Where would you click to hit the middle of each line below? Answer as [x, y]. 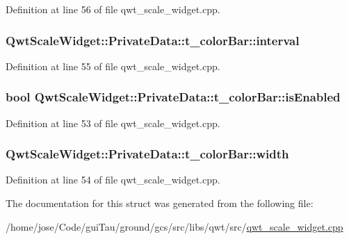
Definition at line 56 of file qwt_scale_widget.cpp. [113, 9]
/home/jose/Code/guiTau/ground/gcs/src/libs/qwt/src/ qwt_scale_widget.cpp [174, 226]
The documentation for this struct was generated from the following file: [160, 203]
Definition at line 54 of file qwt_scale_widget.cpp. [113, 180]
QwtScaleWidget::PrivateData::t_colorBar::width [147, 154]
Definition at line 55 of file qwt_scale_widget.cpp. [113, 66]
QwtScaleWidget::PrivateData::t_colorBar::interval [153, 40]
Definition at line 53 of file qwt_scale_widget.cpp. [113, 123]
